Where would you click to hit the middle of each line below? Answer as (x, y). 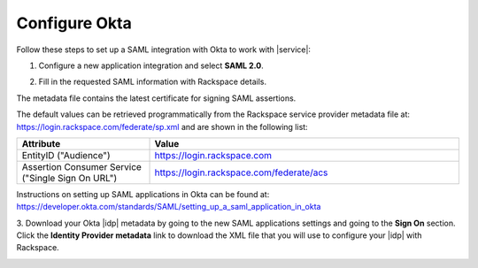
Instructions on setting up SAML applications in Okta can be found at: (143, 194)
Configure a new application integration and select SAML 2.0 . (151, 65)
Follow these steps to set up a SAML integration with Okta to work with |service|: (164, 50)
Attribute (41, 143)
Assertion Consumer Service (81, 166)
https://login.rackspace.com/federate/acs (241, 172)
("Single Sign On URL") (69, 178)
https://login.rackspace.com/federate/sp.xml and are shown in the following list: (162, 126)
